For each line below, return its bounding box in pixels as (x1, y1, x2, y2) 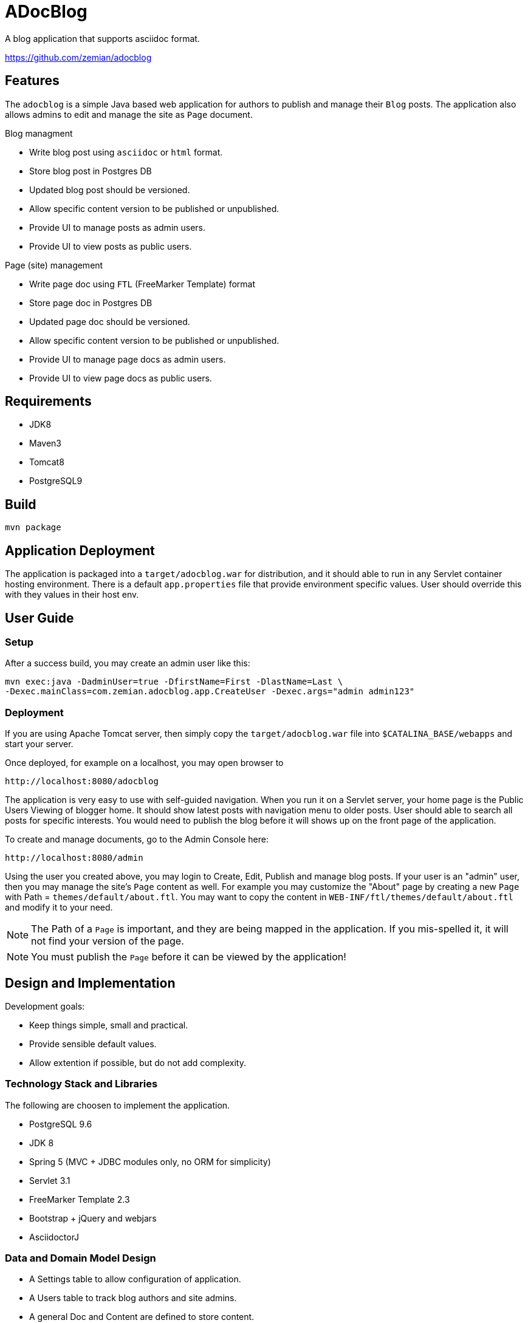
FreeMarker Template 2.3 (29, 1194, 130, 1205)
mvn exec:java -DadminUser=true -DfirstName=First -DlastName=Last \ (5, 677, 343, 687)
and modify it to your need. (5, 902, 113, 913)
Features (5, 73, 60, 89)
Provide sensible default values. (29, 1038, 157, 1049)
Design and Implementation (5, 975, 176, 991)
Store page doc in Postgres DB (29, 297, 153, 308)
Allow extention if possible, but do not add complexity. (29, 1057, 246, 1068)
